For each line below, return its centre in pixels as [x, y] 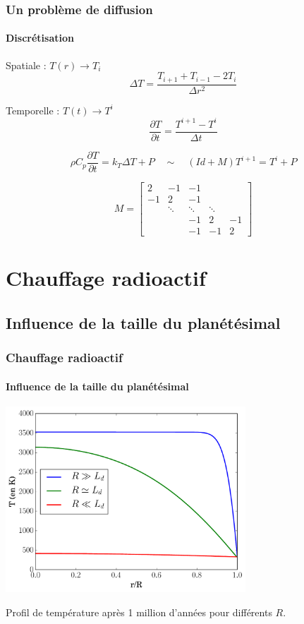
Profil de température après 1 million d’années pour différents [139, 612]
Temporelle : [33, 110]
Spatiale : [26, 65]
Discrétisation [40, 38]
